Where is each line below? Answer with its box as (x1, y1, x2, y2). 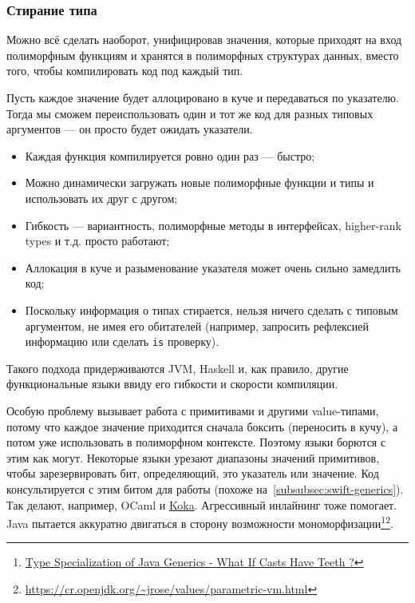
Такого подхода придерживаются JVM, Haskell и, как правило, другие (6, 359, 349, 376)
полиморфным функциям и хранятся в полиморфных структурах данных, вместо (6, 46, 399, 63)
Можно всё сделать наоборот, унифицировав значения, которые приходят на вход (6, 31, 402, 48)
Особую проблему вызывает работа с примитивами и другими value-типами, (6, 402, 379, 419)
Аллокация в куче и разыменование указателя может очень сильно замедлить (25, 259, 401, 276)
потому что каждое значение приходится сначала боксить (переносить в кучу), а (6, 418, 398, 434)
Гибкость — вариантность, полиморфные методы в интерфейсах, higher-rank (25, 216, 401, 233)
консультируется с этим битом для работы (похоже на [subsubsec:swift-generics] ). (6, 480, 404, 497)
